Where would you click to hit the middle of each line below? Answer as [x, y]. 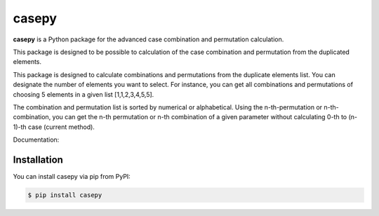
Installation [38, 160]
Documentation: [36, 140]
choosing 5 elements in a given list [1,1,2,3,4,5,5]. [84, 94]
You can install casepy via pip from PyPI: [72, 176]
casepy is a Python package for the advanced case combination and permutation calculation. [148, 39]
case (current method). [61, 127]
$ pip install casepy [65, 195]
